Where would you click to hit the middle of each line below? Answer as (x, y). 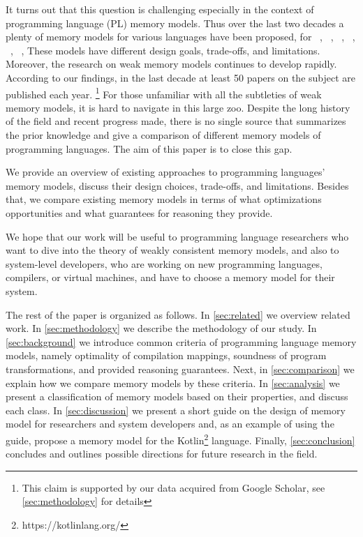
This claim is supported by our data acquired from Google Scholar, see (173, 487)
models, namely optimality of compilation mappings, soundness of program (166, 355)
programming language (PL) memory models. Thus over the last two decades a (175, 23)
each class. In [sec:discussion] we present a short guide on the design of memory (176, 410)
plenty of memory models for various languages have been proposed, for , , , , (180, 37)
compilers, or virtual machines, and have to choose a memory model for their (170, 277)
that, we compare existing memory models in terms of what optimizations (164, 199)
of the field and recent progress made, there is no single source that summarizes (176, 121)
